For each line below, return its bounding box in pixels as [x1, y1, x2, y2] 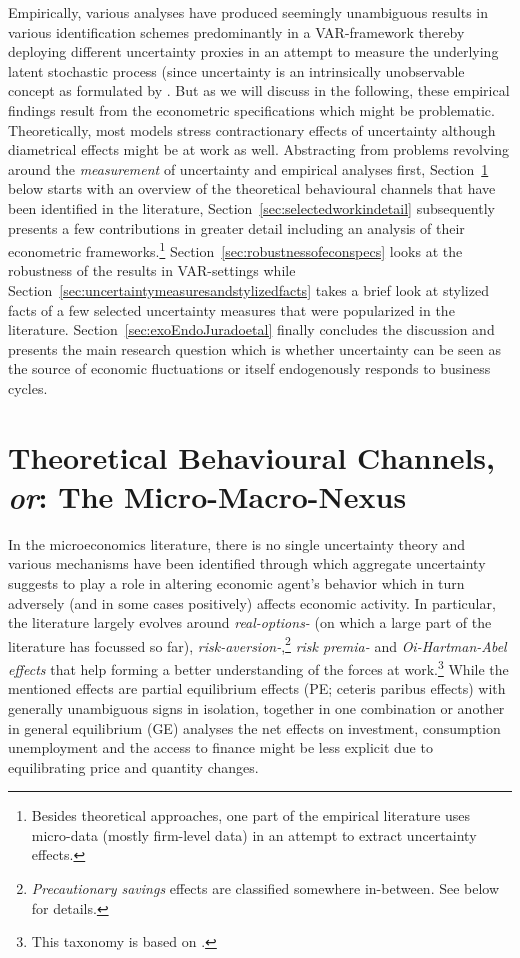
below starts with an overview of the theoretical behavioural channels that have [8, 178, 496, 199]
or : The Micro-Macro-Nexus [8, 475, 407, 517]
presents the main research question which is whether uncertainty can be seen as [8, 338, 502, 359]
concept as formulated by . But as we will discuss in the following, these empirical [8, 80, 510, 101]
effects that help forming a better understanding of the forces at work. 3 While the [8, 656, 509, 679]
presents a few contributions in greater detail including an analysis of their [8, 217, 465, 238]
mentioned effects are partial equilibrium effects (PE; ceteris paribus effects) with [8, 678, 506, 699]
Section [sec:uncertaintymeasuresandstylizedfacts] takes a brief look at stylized [8, 279, 489, 300]
